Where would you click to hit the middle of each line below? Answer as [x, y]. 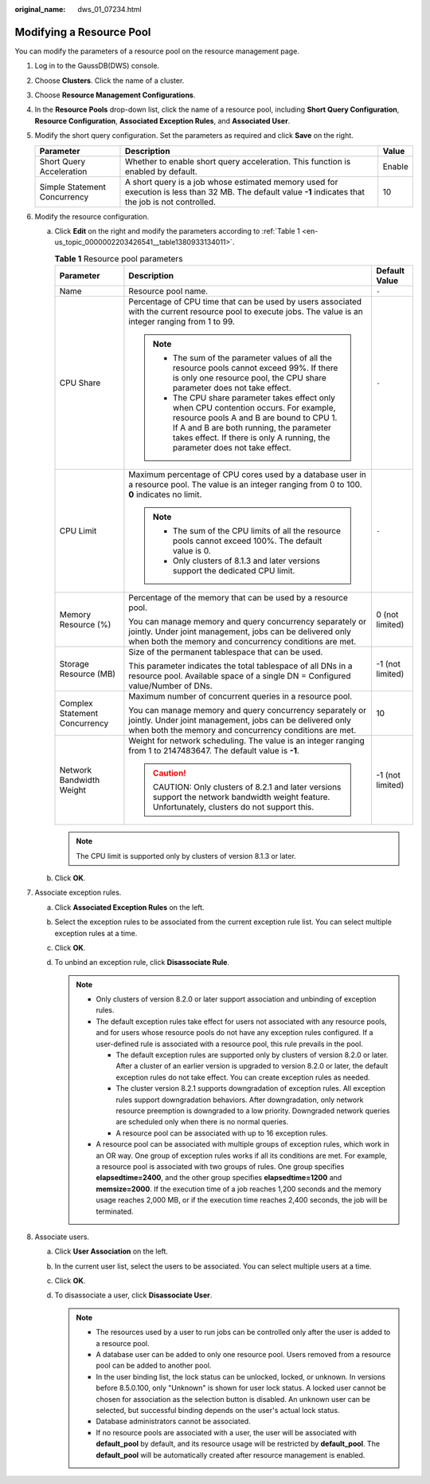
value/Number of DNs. [170, 686]
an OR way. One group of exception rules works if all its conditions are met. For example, [242, 1155]
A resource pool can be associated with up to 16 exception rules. [222, 1133]
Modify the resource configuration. [92, 216]
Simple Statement [73, 187]
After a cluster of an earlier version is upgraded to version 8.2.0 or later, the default [252, 1066]
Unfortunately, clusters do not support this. [233, 807]
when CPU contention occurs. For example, [254, 408]
